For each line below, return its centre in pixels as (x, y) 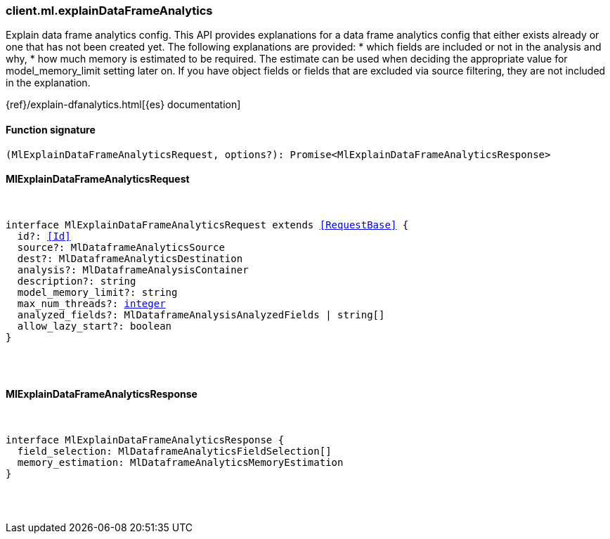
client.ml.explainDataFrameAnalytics (109, 11)
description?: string (77, 281)
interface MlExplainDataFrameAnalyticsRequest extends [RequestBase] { (207, 225)
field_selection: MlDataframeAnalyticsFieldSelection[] (174, 452)
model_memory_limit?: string (97, 292)
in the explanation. (48, 83)
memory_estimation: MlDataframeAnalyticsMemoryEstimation (180, 463)
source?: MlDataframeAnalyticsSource (121, 247)
